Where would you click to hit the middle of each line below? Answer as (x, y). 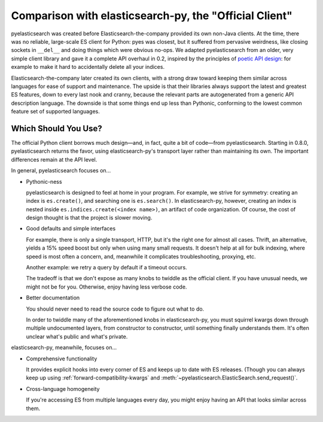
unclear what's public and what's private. (77, 336)
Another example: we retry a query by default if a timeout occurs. (107, 268)
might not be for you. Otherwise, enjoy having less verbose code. (106, 287)
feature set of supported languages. (55, 111)
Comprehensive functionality (62, 359)
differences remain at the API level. (54, 159)
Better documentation (53, 298)
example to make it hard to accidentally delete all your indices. (88, 67)
